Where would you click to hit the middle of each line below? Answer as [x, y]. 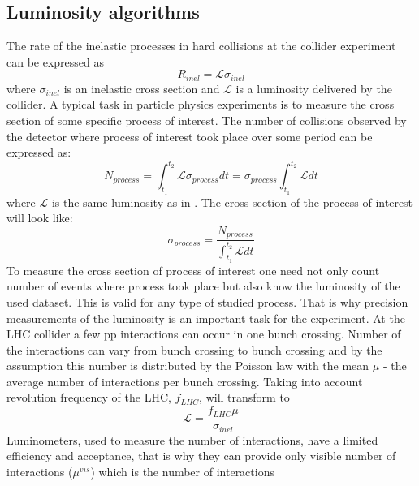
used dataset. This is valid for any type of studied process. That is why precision [207, 301]
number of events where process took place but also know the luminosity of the [203, 286]
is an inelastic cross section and [142, 88]
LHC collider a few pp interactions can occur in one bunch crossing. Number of [204, 334]
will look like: [40, 218]
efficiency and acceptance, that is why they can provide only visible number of [201, 456]
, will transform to [244, 397]
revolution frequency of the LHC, [89, 397]
